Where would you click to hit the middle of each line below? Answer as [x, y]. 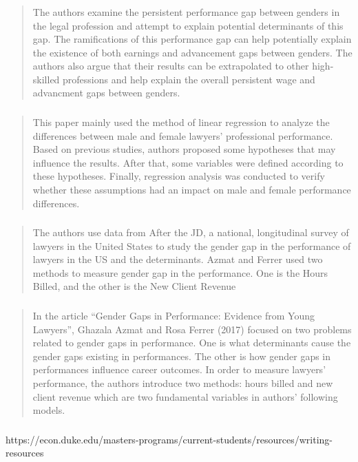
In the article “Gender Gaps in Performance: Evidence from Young [174, 315]
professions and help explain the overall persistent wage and [189, 79]
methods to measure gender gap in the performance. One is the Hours [180, 272]
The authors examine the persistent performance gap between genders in [186, 11]
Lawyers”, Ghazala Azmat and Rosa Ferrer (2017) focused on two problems [192, 329]
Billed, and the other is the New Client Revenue [134, 286]
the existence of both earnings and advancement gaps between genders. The [192, 52]
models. [49, 410]
